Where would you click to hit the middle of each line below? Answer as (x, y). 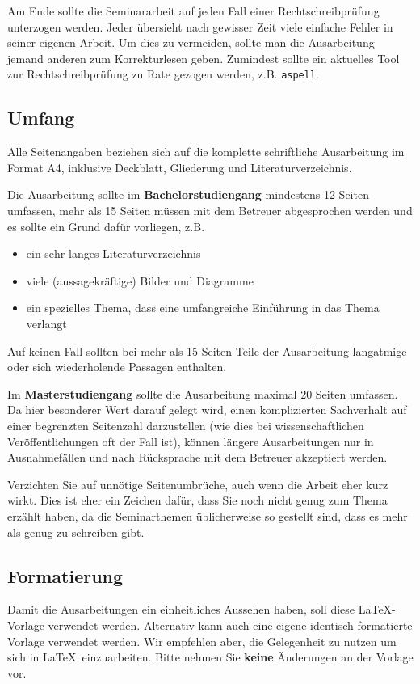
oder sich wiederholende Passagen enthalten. (117, 367)
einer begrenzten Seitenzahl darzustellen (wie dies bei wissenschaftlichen (186, 425)
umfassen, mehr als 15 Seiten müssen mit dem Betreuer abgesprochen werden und (210, 211)
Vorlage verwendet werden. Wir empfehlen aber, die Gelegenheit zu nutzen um (202, 641)
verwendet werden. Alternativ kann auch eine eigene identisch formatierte (230, 625)
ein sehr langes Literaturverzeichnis (113, 253)
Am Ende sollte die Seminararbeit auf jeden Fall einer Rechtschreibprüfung (193, 11)
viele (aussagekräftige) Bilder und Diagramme (140, 280)
